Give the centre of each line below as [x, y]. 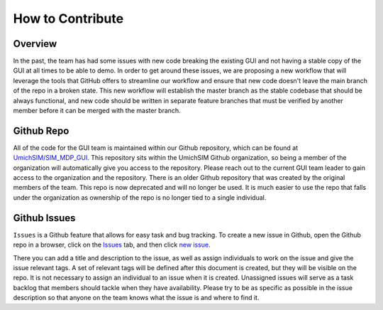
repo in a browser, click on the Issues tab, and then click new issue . [112, 245]
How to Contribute [68, 18]
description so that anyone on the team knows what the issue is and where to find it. [136, 298]
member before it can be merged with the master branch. [97, 111]
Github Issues [44, 218]
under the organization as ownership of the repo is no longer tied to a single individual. [140, 197]
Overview [35, 44]
